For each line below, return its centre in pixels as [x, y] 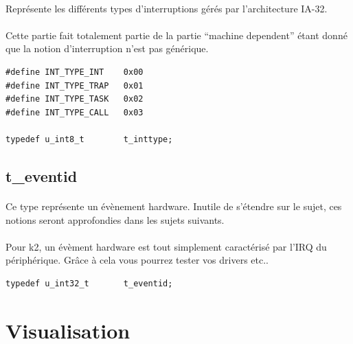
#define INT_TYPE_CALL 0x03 [75, 112]
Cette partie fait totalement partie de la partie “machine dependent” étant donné [176, 35]
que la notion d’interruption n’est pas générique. [107, 48]
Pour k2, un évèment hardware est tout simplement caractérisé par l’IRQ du [166, 246]
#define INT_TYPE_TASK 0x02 [75, 99]
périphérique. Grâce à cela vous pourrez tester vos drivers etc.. [137, 260]
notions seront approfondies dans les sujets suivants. [115, 219]
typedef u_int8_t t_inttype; [89, 139]
